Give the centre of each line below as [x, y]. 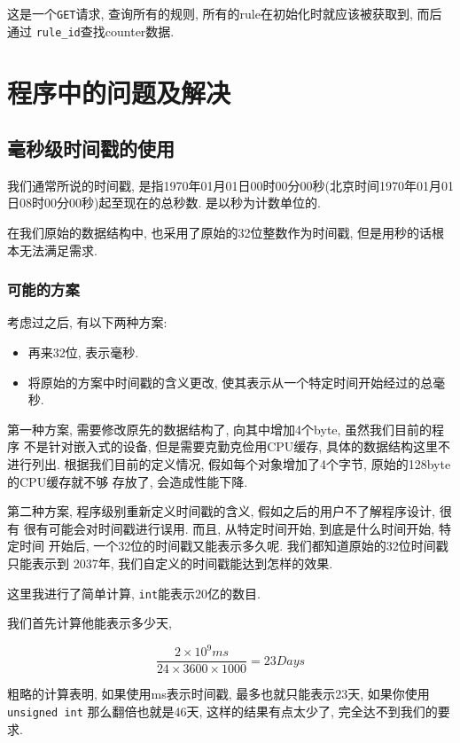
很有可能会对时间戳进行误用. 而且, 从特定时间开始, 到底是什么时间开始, [229, 528]
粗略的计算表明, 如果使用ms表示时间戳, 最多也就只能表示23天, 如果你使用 [218, 694]
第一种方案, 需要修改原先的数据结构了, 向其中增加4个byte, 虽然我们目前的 [220, 429]
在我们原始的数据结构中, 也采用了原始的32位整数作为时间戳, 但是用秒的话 [220, 233]
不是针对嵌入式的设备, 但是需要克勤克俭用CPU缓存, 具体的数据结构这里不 [237, 446]
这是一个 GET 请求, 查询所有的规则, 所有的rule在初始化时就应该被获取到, [210, 13]
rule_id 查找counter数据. [105, 31]
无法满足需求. [58, 250]
